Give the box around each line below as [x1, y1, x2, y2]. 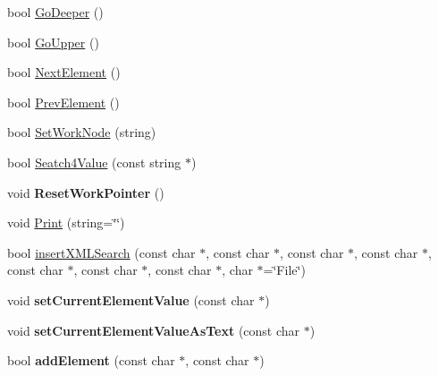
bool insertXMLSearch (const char [7, 243, 196, 261]
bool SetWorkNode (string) [7, 123, 156, 141]
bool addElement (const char [7, 351, 175, 370]
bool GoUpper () [7, 32, 99, 51]
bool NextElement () [7, 63, 121, 81]
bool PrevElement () [7, 92, 120, 111]
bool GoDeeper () [7, 3, 104, 21]
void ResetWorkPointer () [7, 183, 164, 201]
